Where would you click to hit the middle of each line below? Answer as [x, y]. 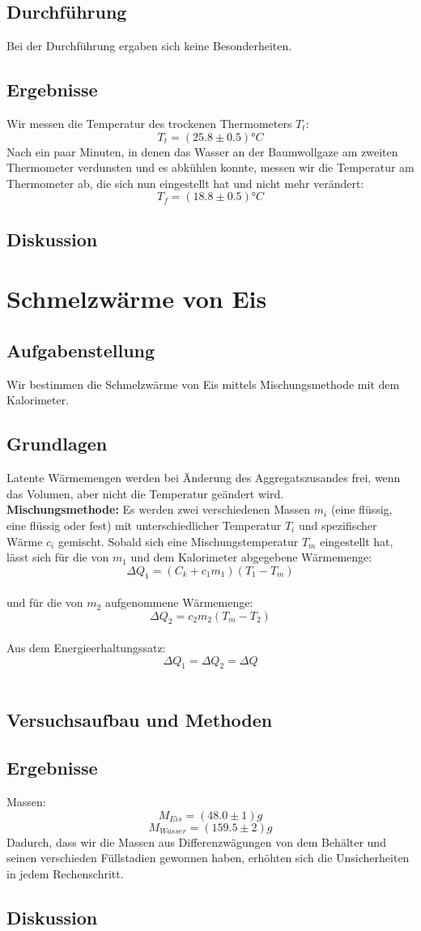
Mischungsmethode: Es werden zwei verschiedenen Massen [159, 509]
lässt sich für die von [58, 557]
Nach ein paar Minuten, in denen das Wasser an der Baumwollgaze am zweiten [202, 151]
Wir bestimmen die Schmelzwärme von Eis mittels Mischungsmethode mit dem [203, 384]
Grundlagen [57, 444]
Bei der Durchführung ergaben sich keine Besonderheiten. [149, 46]
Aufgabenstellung [81, 350]
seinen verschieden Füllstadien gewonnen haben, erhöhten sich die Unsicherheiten [208, 858]
